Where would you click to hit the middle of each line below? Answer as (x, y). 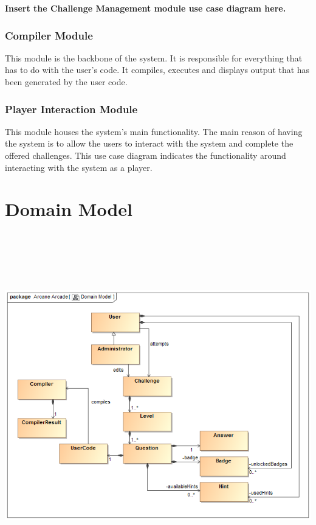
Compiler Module (49, 35)
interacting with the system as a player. (79, 167)
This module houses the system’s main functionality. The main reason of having (154, 131)
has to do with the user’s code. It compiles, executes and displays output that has (157, 70)
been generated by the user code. (66, 82)
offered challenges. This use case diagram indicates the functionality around (146, 155)
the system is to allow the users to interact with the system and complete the (149, 143)
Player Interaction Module (71, 109)
